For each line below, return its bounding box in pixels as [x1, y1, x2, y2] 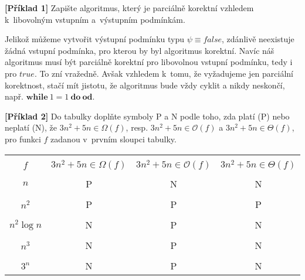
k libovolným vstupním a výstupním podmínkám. [5, 13, 185, 25]
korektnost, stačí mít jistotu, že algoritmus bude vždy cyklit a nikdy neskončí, [5, 78, 285, 91]
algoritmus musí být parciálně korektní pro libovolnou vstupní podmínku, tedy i [5, 56, 293, 68]
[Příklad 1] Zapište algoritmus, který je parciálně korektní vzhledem [5, 2, 254, 13]
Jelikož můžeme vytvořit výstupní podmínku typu [5, 33, 185, 45]
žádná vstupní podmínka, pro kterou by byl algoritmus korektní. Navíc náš [5, 44, 274, 56]
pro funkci [5, 132, 41, 145]
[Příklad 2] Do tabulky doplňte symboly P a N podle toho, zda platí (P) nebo [5, 110, 290, 122]
